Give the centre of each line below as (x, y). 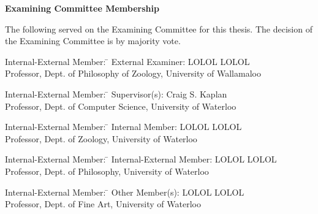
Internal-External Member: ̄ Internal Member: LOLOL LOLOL (123, 127)
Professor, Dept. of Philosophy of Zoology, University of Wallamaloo (133, 73)
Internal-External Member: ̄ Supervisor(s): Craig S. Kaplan (116, 94)
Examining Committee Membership (82, 8)
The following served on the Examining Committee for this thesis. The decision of (159, 29)
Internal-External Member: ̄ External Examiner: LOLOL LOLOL (127, 61)
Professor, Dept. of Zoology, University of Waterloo (101, 138)
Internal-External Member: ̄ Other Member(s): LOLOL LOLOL (125, 192)
